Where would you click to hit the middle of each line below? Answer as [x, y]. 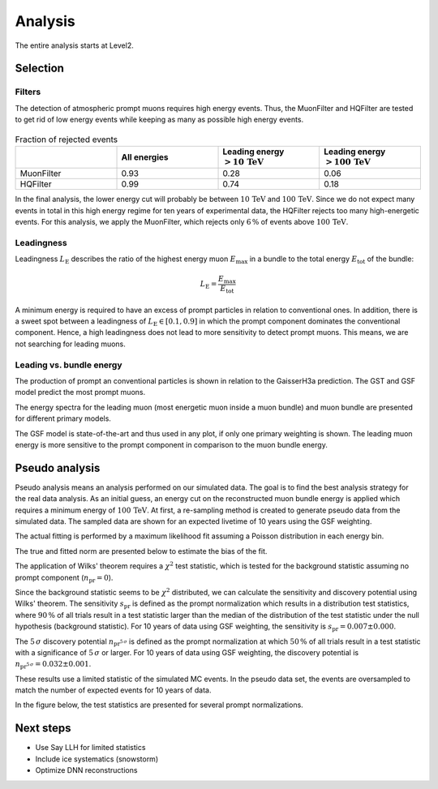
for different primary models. [63, 418]
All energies [145, 157]
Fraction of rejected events [66, 139]
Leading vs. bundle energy [69, 365]
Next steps [43, 729]
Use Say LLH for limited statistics [90, 748]
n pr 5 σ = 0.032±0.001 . [53, 665]
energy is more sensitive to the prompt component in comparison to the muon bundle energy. [171, 444]
